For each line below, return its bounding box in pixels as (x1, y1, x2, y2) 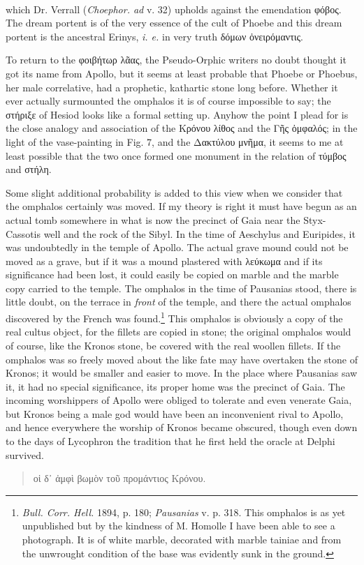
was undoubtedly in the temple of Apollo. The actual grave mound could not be (6, 240, 349, 255)
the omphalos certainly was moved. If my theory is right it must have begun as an (6, 199, 357, 213)
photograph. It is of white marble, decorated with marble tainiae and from (22, 532, 342, 547)
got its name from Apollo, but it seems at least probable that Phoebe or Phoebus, (6, 66, 358, 80)
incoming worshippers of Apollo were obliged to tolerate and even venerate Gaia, (6, 393, 352, 407)
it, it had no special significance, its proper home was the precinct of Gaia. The (6, 379, 345, 393)
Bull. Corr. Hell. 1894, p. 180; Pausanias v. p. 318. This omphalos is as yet (22, 504, 346, 519)
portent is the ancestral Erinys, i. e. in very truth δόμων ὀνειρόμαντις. (6, 29, 303, 43)
